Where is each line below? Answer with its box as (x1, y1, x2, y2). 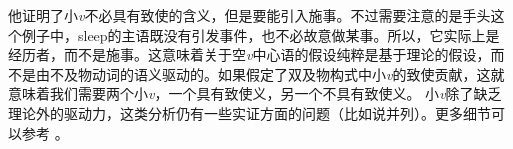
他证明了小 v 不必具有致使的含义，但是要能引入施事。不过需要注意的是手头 (8, 5, 491, 25)
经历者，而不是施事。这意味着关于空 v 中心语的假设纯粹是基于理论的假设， (8, 44, 491, 65)
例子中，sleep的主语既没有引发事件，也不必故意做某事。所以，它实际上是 (21, 24, 500, 45)
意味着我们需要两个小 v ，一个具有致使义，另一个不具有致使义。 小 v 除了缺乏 (8, 83, 502, 104)
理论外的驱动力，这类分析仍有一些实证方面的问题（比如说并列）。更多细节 (8, 102, 491, 123)
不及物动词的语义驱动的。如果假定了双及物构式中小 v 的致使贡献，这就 (49, 63, 505, 84)
